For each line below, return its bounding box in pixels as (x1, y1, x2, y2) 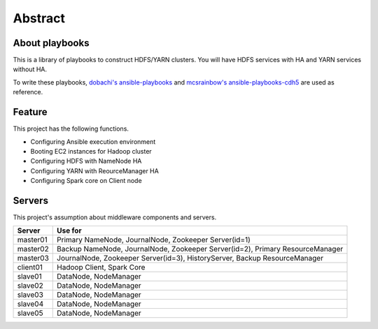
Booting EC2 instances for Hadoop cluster (30, 147, 152, 155)
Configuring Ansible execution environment (30, 137, 156, 146)
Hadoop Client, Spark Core (57, 263, 146, 272)
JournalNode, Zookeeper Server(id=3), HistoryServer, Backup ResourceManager (57, 254, 323, 263)
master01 (17, 235, 48, 244)
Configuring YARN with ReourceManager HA (30, 166, 159, 175)
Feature (13, 106, 48, 118)
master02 (17, 244, 49, 254)
